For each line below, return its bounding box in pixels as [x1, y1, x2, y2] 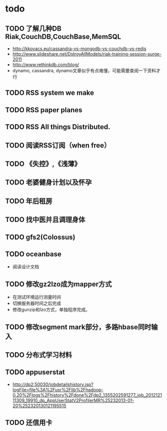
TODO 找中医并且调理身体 [5, 215, 85, 224]
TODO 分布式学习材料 [5, 350, 72, 359]
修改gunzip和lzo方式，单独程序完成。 [12, 307, 90, 313]
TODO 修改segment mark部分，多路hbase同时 [5, 323, 151, 331]
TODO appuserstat [5, 368, 65, 376]
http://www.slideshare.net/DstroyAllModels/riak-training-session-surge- [12, 51, 162, 57]
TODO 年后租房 [5, 196, 53, 205]
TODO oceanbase [5, 250, 62, 258]
